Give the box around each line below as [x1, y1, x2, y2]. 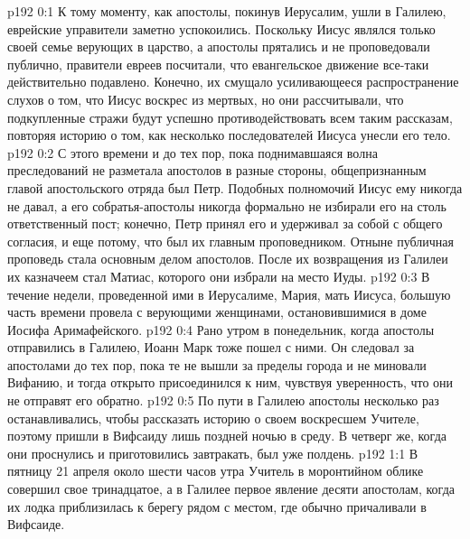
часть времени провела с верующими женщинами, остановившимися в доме [7, 302, 427, 321]
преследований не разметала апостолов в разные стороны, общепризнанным [7, 161, 427, 180]
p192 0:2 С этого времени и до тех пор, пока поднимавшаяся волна [7, 143, 378, 162]
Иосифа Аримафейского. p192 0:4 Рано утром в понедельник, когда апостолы [7, 320, 435, 339]
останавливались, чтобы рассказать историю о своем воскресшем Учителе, [7, 408, 419, 427]
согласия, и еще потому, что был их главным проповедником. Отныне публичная [7, 231, 454, 250]
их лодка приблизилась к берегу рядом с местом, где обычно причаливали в [7, 497, 427, 516]
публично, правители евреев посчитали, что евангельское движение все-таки [7, 54, 429, 73]
